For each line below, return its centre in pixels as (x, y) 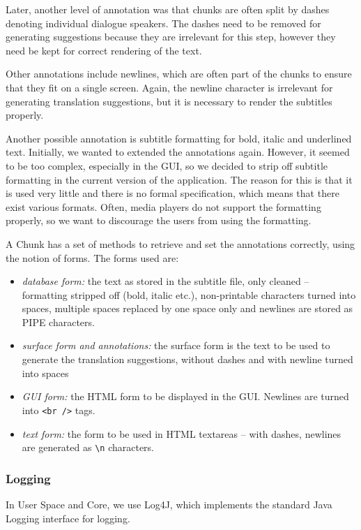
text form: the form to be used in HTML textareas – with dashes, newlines (182, 433)
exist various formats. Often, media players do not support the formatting (163, 206)
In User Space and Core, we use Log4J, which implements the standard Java (169, 504)
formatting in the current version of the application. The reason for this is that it (179, 179)
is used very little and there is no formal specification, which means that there (172, 193)
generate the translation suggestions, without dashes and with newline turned (187, 359)
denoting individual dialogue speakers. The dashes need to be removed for (163, 23)
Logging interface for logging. (68, 518)
